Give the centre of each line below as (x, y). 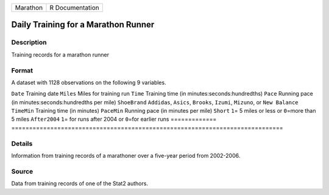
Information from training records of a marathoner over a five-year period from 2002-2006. (126, 156)
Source (22, 171)
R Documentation (75, 8)
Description (29, 43)
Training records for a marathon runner (60, 54)
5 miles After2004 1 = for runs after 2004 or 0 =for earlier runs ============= (114, 119)
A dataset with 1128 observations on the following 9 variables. (89, 82)
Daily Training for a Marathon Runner (83, 25)
